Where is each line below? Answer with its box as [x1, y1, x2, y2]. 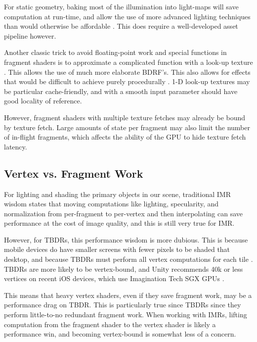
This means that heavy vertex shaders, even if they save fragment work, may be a [4, 290, 252, 300]
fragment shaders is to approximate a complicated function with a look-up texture [4, 56, 253, 67]
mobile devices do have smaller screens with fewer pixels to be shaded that [4, 244, 230, 254]
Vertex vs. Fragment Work [4, 165, 143, 181]
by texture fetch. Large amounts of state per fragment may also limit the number [4, 122, 250, 132]
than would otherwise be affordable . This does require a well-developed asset [4, 21, 238, 31]
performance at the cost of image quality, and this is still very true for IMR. [4, 218, 235, 228]
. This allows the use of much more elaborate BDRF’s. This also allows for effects [4, 66, 251, 77]
